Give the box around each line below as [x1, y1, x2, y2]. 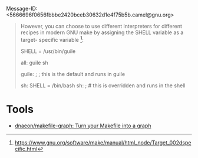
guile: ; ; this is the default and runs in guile [20, 70, 126, 77]
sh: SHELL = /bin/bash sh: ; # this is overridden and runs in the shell [20, 82, 186, 89]
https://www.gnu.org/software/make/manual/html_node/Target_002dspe [14, 139, 192, 146]
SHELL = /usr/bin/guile [20, 47, 76, 55]
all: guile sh [20, 59, 48, 66]
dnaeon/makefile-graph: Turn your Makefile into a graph [14, 122, 151, 129]
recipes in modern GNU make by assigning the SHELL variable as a [20, 29, 184, 36]
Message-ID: [6, 5, 38, 12]
